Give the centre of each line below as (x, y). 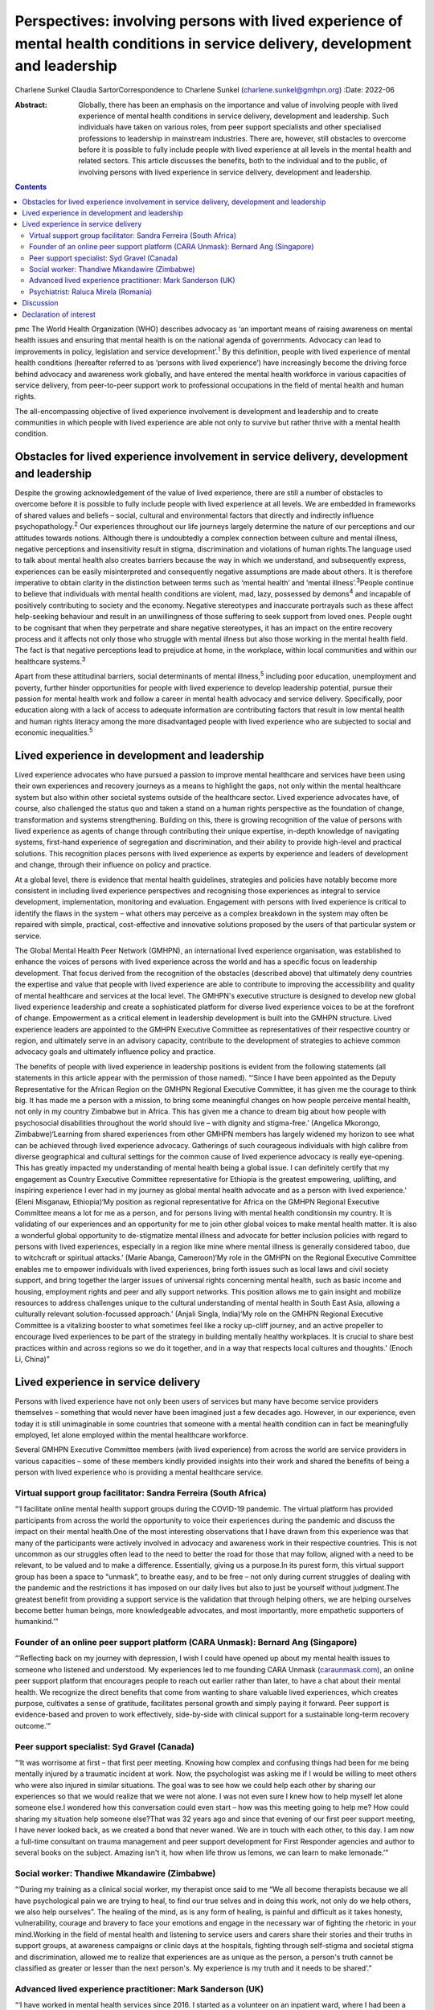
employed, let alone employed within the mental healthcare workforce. (131, 1435)
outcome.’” (33, 1725)
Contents (31, 187)
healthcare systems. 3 (50, 661)
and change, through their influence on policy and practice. (113, 865)
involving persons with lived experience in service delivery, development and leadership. (225, 172)
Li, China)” (32, 1359)
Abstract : (31, 105)
